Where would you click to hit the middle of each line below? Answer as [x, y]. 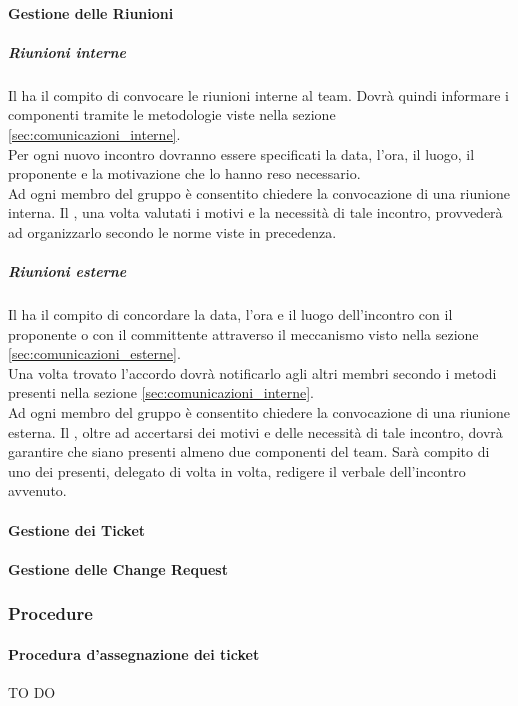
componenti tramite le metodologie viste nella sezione [172, 114]
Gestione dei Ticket [77, 529]
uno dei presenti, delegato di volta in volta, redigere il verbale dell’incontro [237, 470]
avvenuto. [37, 490]
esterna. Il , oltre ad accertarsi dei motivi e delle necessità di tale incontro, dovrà [255, 431]
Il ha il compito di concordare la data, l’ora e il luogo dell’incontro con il [230, 314]
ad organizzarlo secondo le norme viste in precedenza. [172, 231]
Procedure [50, 613]
